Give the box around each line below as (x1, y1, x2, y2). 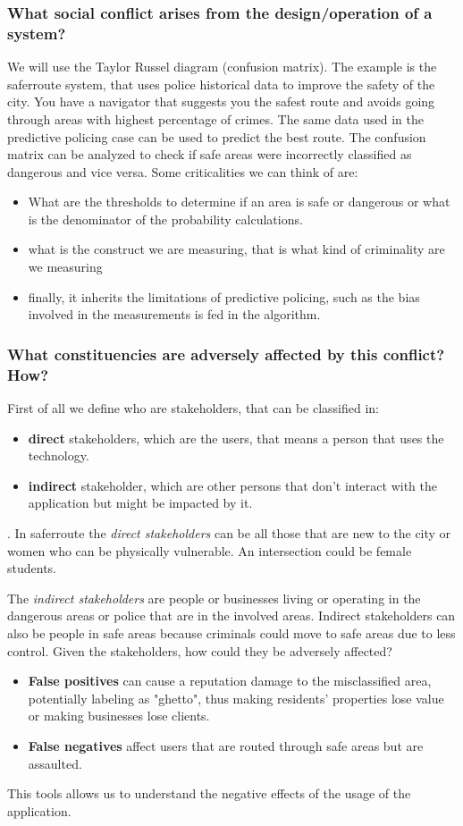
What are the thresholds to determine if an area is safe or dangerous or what (28, 192, 450, 211)
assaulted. (28, 754, 82, 772)
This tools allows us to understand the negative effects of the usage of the (7, 784, 411, 803)
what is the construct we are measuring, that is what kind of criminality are (28, 240, 445, 258)
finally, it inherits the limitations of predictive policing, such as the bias (28, 287, 420, 306)
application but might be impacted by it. (28, 493, 253, 512)
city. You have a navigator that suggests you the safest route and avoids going (7, 92, 435, 111)
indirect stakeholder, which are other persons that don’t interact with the (28, 476, 437, 494)
